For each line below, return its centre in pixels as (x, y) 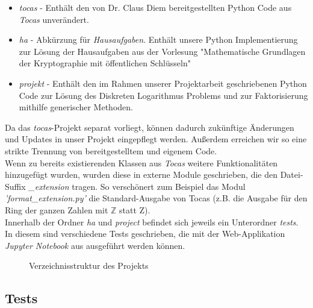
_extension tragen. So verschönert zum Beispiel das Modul (137, 186)
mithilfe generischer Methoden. (76, 107)
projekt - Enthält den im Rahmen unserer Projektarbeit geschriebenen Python (163, 83)
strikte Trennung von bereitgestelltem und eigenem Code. (111, 150)
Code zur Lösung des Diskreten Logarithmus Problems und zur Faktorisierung (163, 95)
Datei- (292, 174)
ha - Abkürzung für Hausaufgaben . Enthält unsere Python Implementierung (158, 39)
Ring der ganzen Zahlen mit (57, 209)
